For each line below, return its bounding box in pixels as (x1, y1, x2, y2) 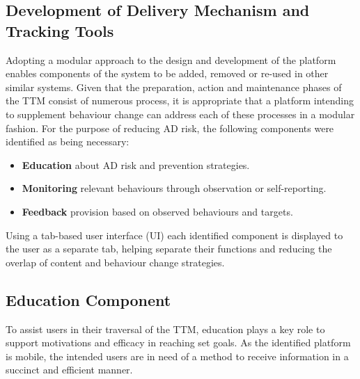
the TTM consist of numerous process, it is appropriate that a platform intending (6, 93, 354, 108)
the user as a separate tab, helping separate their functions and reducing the (6, 241, 332, 256)
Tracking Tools (6, 19, 114, 41)
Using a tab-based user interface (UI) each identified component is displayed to (6, 227, 343, 242)
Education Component (6, 289, 171, 310)
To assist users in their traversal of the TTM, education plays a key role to (6, 321, 325, 336)
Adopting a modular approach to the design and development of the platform (6, 52, 336, 67)
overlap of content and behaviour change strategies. (6, 255, 225, 269)
